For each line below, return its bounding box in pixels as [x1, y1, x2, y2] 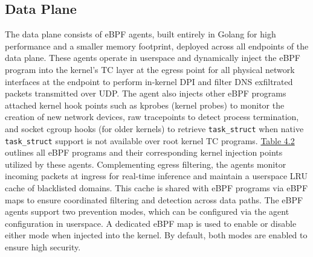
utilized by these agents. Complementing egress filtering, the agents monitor [5, 157, 286, 170]
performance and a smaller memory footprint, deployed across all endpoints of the [5, 39, 309, 52]
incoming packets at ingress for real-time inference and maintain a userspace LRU [5, 170, 308, 182]
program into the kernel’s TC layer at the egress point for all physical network [5, 63, 295, 75]
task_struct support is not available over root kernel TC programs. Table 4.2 [5, 134, 295, 147]
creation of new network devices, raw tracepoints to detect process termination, [5, 110, 299, 123]
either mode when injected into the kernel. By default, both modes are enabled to [5, 229, 308, 241]
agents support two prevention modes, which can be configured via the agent [5, 205, 289, 218]
